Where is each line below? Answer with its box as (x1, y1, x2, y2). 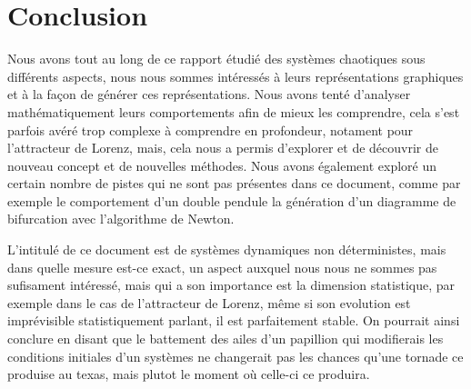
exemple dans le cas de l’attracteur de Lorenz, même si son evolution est (7, 293, 411, 312)
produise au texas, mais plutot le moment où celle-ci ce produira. (7, 364, 370, 384)
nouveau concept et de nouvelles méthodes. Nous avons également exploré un (7, 155, 437, 175)
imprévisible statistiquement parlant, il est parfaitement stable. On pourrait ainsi (7, 311, 460, 330)
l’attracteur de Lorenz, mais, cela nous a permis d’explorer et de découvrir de (7, 138, 438, 157)
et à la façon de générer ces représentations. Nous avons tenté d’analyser (7, 85, 411, 104)
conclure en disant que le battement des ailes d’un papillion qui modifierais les (7, 329, 444, 348)
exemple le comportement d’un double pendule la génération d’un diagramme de (7, 191, 456, 210)
